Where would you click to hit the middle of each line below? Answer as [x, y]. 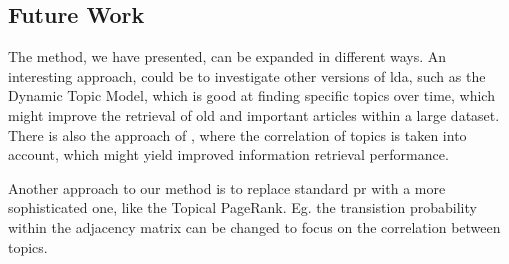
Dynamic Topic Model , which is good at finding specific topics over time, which [251, 95]
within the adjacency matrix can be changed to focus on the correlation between [254, 226]
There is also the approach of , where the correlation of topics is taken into [237, 134]
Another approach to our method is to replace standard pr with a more [227, 187]
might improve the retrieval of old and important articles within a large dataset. [254, 114]
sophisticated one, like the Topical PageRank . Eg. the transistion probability [242, 207]
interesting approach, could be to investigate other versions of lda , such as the [247, 75]
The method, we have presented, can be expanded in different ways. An [227, 56]
